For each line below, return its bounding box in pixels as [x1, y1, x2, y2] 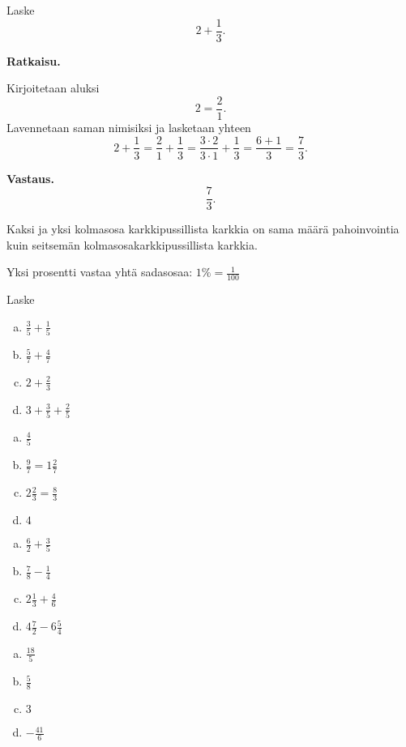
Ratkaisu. [6, 52, 61, 69]
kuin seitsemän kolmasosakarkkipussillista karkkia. [6, 236, 258, 253]
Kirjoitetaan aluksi [6, 79, 100, 96]
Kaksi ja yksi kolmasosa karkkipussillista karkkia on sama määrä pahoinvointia [6, 220, 400, 237]
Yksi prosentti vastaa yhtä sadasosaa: [6, 263, 193, 280]
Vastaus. [6, 169, 54, 186]
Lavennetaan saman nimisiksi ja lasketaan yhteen [6, 118, 251, 135]
